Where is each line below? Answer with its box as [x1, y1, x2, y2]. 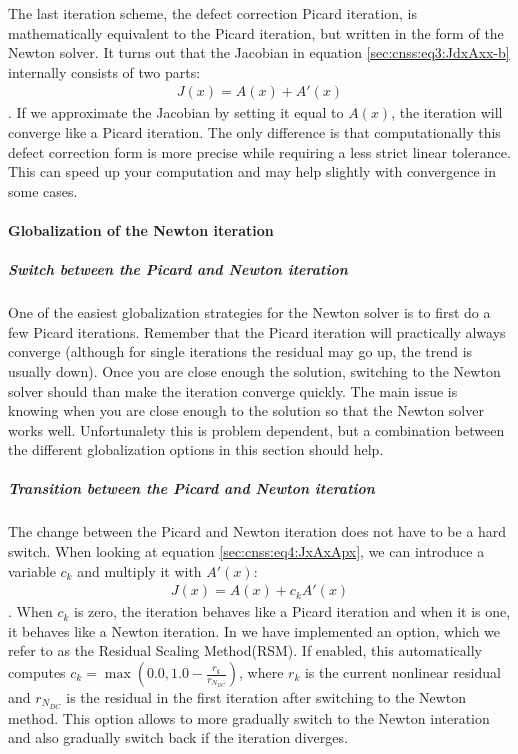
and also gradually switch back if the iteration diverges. [8, 727, 348, 748]
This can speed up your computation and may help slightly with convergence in [8, 161, 496, 182]
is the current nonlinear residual [304, 662, 501, 683]
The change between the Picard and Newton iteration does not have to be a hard [8, 521, 507, 542]
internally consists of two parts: [8, 61, 201, 82]
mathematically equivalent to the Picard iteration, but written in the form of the [8, 22, 504, 43]
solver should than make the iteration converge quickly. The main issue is [8, 380, 458, 401]
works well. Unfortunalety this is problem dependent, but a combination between [8, 419, 505, 440]
